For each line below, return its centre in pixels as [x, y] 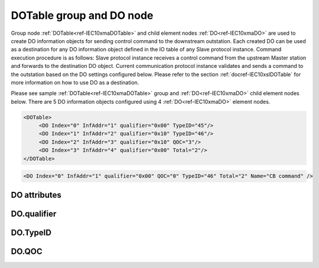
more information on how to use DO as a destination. [75, 82]
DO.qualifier [34, 213]
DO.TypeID [31, 232]
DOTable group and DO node [82, 15]
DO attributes [36, 195]
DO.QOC [27, 251]
